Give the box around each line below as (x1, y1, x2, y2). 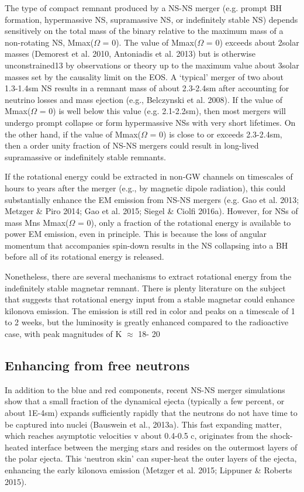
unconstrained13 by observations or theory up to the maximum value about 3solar (5, 59, 299, 71)
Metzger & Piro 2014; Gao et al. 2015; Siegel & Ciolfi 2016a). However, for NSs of (5, 205, 298, 217)
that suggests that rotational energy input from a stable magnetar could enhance (5, 293, 295, 305)
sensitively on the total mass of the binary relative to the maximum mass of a (5, 25, 284, 37)
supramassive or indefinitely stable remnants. (5, 150, 166, 163)
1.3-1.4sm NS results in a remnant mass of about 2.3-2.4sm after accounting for (5, 82, 289, 94)
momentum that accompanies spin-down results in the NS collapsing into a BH (5, 239, 288, 251)
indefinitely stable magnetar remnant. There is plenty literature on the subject (5, 281, 286, 294)
